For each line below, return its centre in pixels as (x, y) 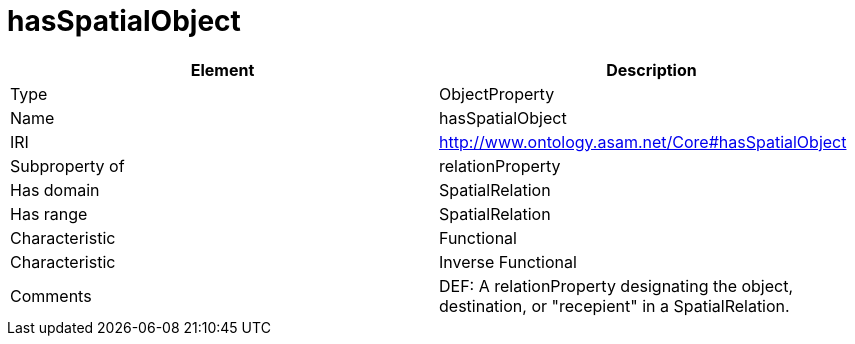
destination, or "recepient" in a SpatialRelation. (614, 305)
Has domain (55, 189)
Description (651, 69)
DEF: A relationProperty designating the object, (616, 285)
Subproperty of (67, 165)
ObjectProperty (497, 93)
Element (222, 69)
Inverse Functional (508, 261)
